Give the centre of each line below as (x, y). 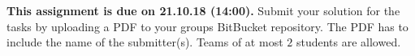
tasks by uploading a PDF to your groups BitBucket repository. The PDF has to (207, 26)
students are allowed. (348, 42)
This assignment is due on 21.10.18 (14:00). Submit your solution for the (203, 10)
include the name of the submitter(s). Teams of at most (145, 42)
